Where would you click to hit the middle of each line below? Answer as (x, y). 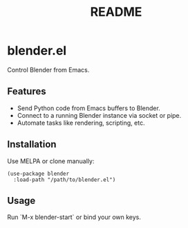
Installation (32, 144)
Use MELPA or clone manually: (51, 161)
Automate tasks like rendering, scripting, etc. (81, 123)
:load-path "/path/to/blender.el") (65, 180)
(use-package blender (38, 174)
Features (27, 91)
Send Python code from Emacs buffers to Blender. (88, 108)
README (116, 12)
